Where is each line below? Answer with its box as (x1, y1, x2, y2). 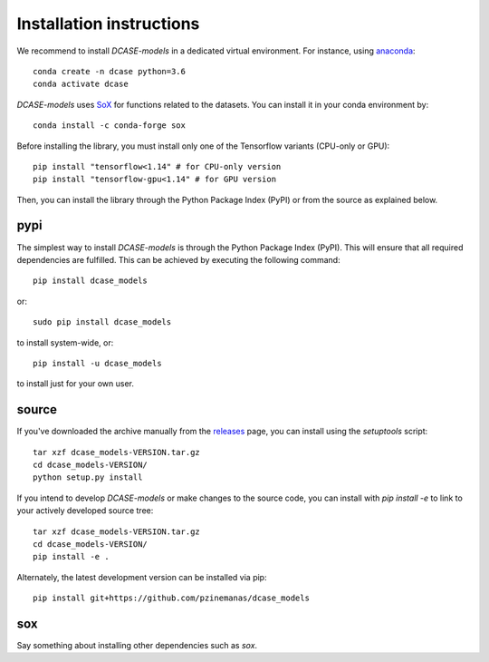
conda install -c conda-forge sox (33, 121, 186, 131)
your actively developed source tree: (16, 505, 154, 516)
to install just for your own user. (16, 378, 135, 389)
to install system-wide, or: (16, 336, 114, 348)
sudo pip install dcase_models (33, 317, 172, 327)
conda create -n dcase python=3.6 (33, 66, 186, 76)
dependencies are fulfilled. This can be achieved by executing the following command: (16, 254, 340, 265)
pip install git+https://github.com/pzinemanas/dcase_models (33, 593, 310, 603)
